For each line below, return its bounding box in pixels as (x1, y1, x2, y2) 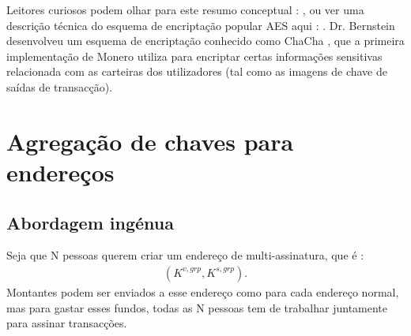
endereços (6, 155, 115, 188)
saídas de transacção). (6, 78, 113, 95)
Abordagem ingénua (6, 210, 174, 234)
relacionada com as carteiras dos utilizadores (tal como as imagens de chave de (6, 63, 387, 80)
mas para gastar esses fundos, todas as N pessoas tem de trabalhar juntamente (6, 299, 388, 315)
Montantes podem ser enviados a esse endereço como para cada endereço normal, (6, 283, 399, 300)
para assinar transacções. (6, 315, 127, 331)
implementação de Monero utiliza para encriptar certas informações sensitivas (6, 47, 383, 64)
